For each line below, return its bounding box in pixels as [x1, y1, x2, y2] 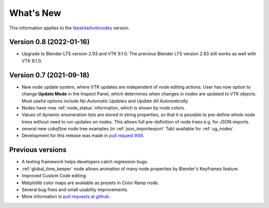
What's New [9, 7, 62, 18]
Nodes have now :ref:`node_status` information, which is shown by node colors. [21, 104, 185, 110]
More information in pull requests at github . [21, 194, 111, 200]
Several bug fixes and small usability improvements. [21, 187, 129, 193]
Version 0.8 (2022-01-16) [9, 38, 90, 46]
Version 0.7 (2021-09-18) [9, 71, 90, 79]
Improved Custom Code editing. [21, 173, 87, 179]
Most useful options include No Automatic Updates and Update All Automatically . [21, 98, 189, 104]
